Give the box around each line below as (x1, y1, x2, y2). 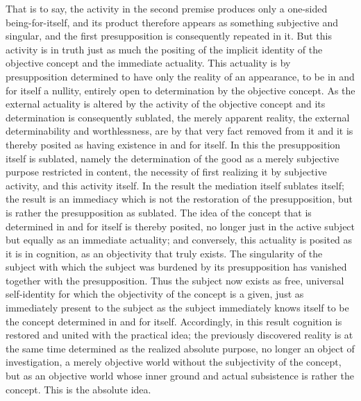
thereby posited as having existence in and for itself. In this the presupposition (6, 137, 341, 151)
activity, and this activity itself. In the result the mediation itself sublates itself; (6, 178, 344, 192)
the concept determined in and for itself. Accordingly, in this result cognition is (6, 314, 342, 328)
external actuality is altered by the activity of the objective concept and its (6, 96, 326, 111)
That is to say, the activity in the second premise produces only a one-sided (6, 1, 328, 15)
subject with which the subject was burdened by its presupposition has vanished (6, 259, 347, 274)
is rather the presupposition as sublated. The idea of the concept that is (6, 205, 312, 219)
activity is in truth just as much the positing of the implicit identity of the (6, 42, 323, 56)
